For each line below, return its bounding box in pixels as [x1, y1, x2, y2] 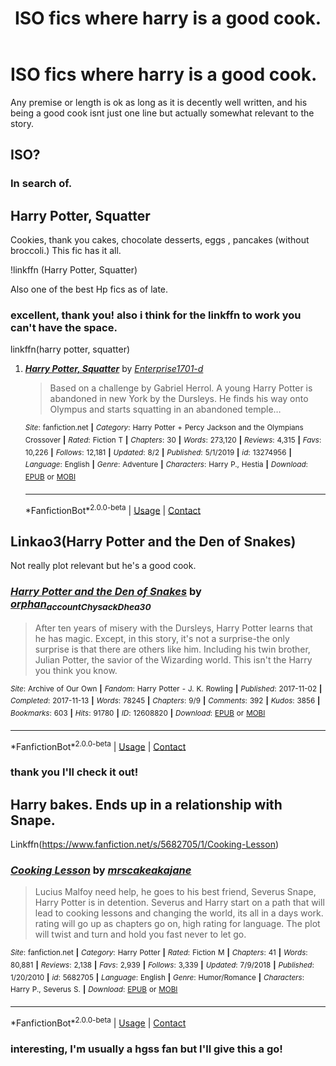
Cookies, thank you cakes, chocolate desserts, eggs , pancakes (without [10, 234, 310, 246]
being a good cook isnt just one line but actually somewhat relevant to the [10, 107, 315, 119]
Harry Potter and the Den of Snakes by [10, 585, 202, 599]
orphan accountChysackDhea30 [10, 597, 152, 613]
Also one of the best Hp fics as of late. [10, 283, 169, 296]
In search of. [10, 177, 73, 191]
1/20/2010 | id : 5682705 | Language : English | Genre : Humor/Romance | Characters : [10, 972, 305, 982]
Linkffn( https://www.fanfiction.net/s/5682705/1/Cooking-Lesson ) [10, 838, 280, 851]
